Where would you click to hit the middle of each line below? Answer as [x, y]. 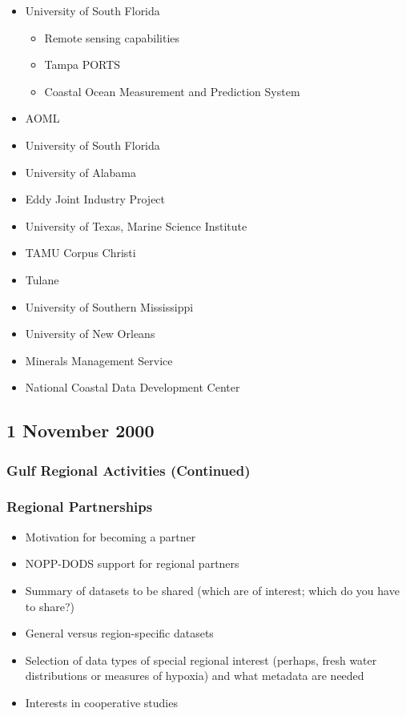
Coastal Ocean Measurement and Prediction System [172, 91]
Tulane [42, 279]
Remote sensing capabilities [112, 37]
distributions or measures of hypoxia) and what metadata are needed [195, 676]
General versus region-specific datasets [119, 633]
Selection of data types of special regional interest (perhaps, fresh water [201, 660]
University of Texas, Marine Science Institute [136, 225]
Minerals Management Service [99, 360]
